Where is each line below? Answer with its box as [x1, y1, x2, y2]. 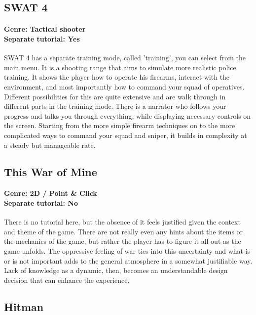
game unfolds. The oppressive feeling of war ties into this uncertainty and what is [4, 246, 251, 256]
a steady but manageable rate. [4, 139, 96, 150]
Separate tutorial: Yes [4, 33, 80, 44]
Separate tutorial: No [4, 198, 78, 208]
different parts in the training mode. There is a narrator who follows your [4, 101, 226, 111]
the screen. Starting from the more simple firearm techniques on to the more [4, 120, 235, 131]
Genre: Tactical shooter [4, 24, 86, 34]
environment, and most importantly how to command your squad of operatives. [4, 81, 245, 91]
